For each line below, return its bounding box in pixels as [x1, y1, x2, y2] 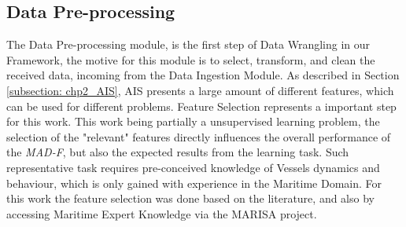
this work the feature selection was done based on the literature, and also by [6, 190, 375, 207]
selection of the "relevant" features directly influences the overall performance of [6, 128, 391, 145]
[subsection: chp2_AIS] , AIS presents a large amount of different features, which [6, 82, 394, 98]
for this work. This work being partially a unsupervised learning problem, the [6, 113, 380, 130]
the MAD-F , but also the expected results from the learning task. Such [6, 144, 349, 160]
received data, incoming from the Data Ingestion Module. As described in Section [6, 67, 400, 83]
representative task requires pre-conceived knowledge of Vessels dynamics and [6, 159, 380, 175]
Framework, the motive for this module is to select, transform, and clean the [6, 51, 375, 68]
